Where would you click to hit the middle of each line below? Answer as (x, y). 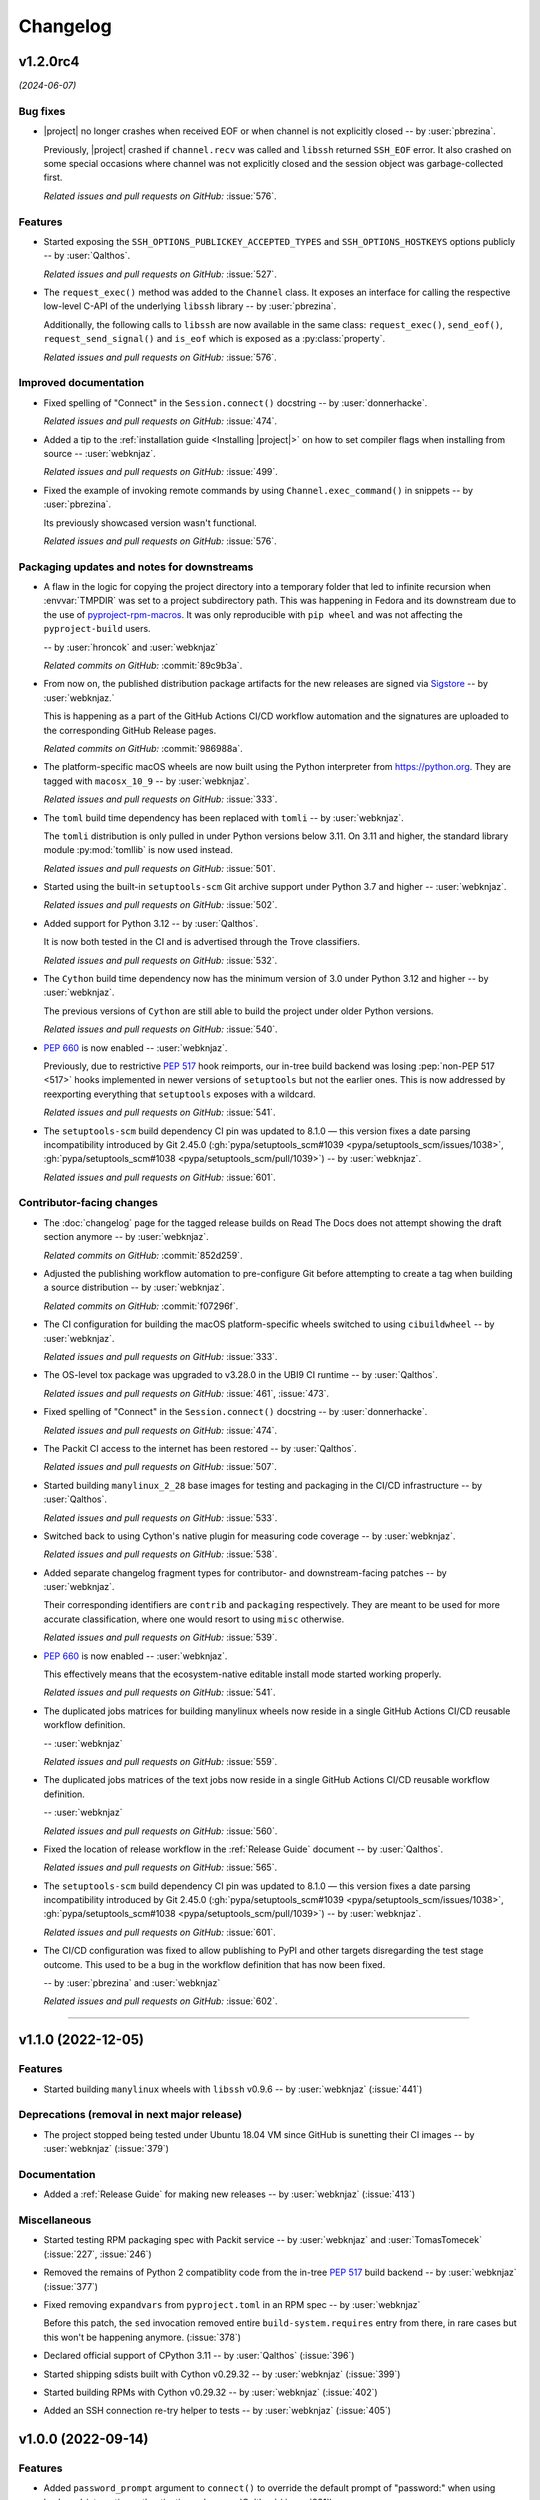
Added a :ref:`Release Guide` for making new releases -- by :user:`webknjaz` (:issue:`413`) (229, 2194)
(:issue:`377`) (71, 2286)
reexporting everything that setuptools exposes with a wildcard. (179, 1094)
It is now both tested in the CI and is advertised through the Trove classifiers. (201, 942)
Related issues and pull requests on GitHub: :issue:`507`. (160, 1467)
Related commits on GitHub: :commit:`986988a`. (143, 748)
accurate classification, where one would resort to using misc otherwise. (194, 1619)
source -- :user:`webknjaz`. (100, 453)
